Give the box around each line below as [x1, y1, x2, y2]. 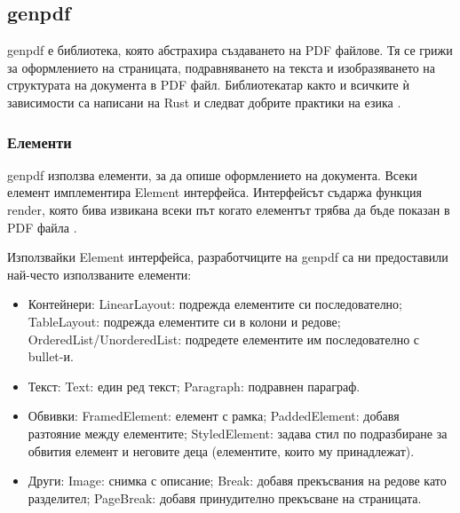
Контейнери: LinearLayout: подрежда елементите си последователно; [28, 295, 403, 313]
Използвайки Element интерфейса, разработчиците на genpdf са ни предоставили [7, 248, 448, 266]
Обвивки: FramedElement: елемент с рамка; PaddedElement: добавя [28, 406, 400, 425]
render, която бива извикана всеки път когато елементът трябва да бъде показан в [7, 200, 450, 218]
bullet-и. [28, 347, 74, 366]
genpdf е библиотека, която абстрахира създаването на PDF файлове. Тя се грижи [7, 41, 453, 59]
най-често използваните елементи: [7, 264, 192, 283]
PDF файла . [7, 217, 77, 236]
